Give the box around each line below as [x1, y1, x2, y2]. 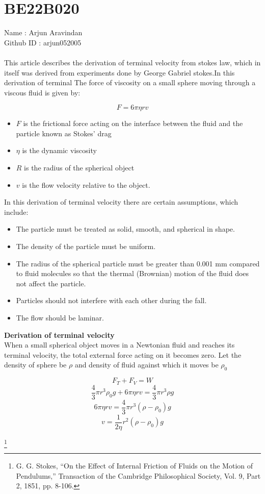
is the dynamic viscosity [22, 145, 97, 156]
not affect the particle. [16, 278, 86, 288]
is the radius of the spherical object [24, 162, 135, 173]
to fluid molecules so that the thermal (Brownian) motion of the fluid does [16, 268, 249, 279]
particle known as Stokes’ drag [16, 128, 112, 138]
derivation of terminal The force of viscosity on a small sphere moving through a [4, 77, 256, 88]
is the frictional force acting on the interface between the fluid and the [23, 118, 243, 129]
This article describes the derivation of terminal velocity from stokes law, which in [4, 57, 261, 67]
